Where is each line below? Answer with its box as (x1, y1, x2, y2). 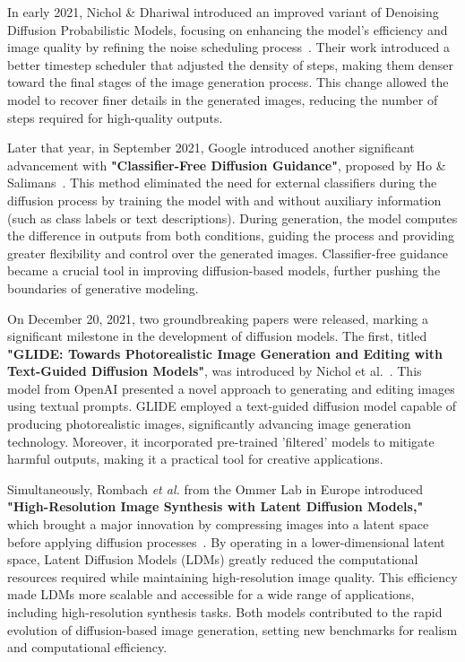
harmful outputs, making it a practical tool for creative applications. (7, 449, 383, 468)
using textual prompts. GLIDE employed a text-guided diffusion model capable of (7, 396, 457, 415)
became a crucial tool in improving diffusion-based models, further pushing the (7, 261, 441, 280)
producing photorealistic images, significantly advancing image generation (7, 414, 411, 433)
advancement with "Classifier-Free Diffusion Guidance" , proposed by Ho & (7, 155, 446, 174)
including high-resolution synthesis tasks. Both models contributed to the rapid (7, 603, 443, 621)
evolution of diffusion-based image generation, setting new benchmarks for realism (7, 620, 458, 639)
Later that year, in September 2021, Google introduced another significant (7, 138, 415, 157)
